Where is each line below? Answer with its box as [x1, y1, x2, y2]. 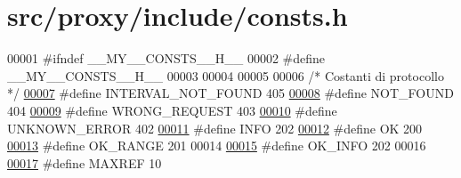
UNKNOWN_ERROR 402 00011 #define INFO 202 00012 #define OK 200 [7, 118, 423, 137]
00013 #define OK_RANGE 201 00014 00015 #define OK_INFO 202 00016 [7, 136, 426, 155]
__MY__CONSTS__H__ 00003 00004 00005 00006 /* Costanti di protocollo [7, 66, 444, 85]
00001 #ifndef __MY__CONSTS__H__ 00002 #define [7, 49, 326, 68]
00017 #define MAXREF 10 [7, 153, 162, 172]
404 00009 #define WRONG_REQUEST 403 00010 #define [7, 101, 337, 119]
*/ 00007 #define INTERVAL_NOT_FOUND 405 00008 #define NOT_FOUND [7, 84, 454, 102]
